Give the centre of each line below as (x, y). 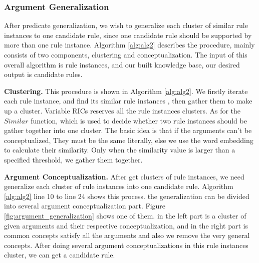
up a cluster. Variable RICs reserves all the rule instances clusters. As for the (122, 110)
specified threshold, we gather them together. (73, 159)
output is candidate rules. (43, 74)
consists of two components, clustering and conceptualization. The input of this (126, 54)
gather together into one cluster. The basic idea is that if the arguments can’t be (128, 130)
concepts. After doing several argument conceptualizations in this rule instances (126, 245)
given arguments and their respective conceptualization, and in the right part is (126, 225)
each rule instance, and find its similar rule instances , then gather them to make (128, 101)
